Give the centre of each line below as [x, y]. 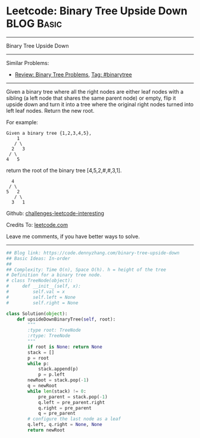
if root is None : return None [65, 347]
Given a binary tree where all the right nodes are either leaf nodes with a [95, 91]
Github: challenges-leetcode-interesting [55, 213]
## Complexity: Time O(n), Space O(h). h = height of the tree [86, 270]
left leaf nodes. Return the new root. [50, 110]
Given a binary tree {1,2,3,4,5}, [49, 133]
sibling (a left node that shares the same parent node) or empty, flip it [91, 98]
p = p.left [51, 375]
